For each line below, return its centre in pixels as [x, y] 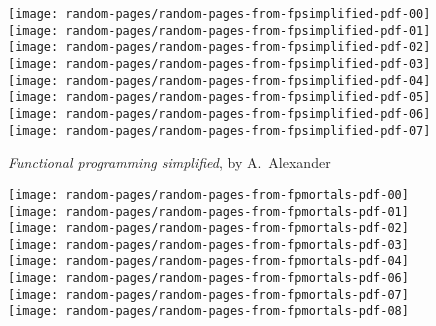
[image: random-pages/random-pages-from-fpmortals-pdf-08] [208, 311]
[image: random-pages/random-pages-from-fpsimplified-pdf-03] [219, 63]
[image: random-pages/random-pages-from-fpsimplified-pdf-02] [219, 47]
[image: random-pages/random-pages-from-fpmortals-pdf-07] [208, 294]
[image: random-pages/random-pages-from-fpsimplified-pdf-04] [219, 80]
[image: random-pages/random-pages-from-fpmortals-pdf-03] [208, 244]
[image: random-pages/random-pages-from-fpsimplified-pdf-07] [219, 130]
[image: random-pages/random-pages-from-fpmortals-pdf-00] [208, 194]
